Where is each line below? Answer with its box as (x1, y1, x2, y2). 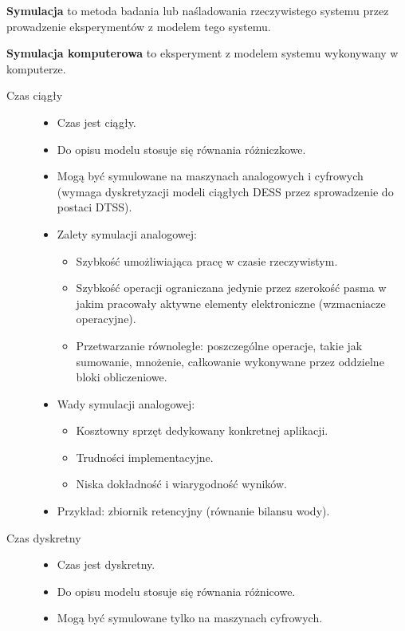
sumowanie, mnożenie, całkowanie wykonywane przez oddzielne (76, 353, 384, 369)
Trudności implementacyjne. (76, 448, 214, 465)
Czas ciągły (6, 87, 63, 104)
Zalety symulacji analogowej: (57, 225, 197, 242)
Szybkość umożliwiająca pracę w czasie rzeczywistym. (76, 252, 338, 269)
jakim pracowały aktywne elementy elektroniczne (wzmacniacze (76, 294, 386, 311)
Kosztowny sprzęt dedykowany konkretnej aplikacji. (76, 422, 328, 439)
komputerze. (6, 60, 66, 77)
